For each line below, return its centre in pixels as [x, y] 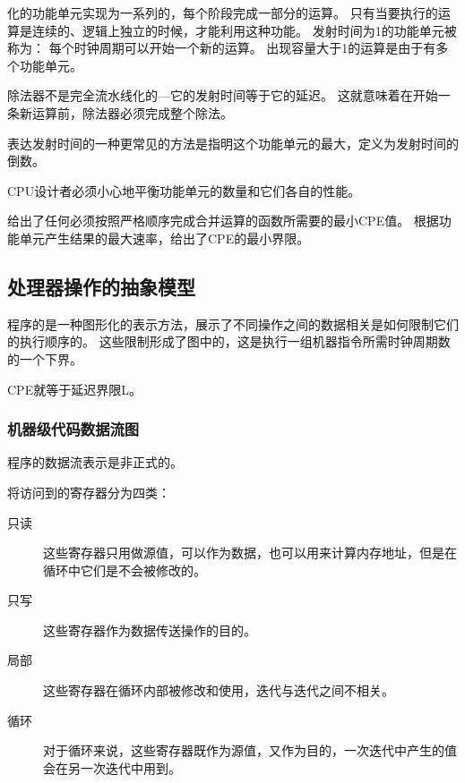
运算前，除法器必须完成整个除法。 [132, 112]
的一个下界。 [45, 358]
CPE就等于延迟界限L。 [74, 389]
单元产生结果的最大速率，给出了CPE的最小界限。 [164, 238]
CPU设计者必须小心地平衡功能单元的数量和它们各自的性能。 [184, 190]
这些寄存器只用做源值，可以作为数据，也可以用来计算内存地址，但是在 [250, 553]
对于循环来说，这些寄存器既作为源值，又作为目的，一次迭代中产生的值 [250, 750]
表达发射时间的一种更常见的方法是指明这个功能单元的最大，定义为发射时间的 [233, 143]
